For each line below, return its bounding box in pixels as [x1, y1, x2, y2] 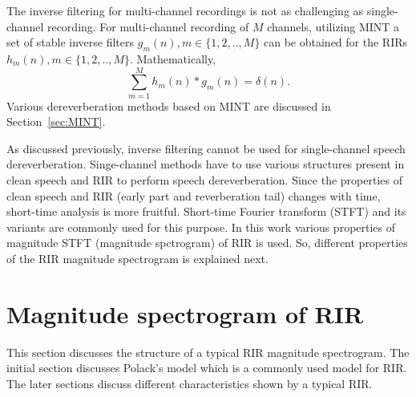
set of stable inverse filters [6, 34, 135, 51]
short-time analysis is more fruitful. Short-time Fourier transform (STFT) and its [6, 203, 406, 220]
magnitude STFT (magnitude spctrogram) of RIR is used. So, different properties [6, 234, 408, 251]
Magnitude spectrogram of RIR [6, 297, 364, 330]
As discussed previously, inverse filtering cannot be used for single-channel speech [6, 140, 406, 156]
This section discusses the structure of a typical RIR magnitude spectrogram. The [6, 343, 410, 360]
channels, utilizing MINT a [267, 18, 400, 34]
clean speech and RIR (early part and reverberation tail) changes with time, [6, 187, 381, 204]
